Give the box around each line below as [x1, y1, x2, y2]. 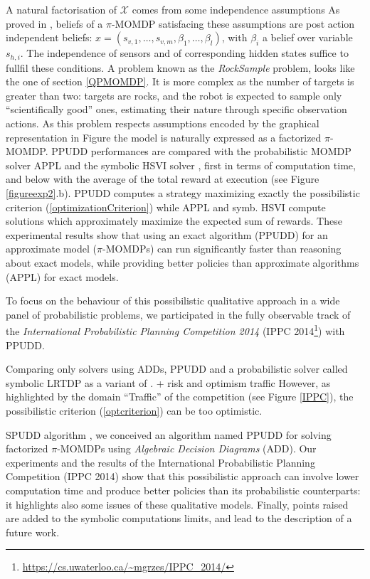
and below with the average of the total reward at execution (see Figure [6, 171, 319, 186]
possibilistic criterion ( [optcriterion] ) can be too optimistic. [6, 403, 263, 418]
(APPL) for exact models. [6, 269, 119, 284]
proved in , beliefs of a [6, 16, 103, 31]
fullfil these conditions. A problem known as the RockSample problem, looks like [6, 60, 355, 75]
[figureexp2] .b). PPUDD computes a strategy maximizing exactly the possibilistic [6, 185, 360, 200]
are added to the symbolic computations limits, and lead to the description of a [6, 511, 352, 526]
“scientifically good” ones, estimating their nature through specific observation [6, 102, 347, 117]
